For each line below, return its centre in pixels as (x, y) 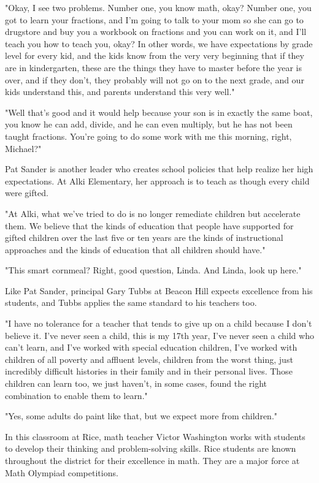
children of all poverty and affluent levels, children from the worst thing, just (149, 359)
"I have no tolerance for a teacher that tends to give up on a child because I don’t (159, 323)
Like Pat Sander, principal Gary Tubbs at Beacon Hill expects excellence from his (159, 290)
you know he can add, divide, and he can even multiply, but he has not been (149, 124)
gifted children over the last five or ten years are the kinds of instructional (144, 238)
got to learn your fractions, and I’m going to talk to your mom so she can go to (154, 19)
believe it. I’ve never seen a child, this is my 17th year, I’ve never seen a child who (159, 335)
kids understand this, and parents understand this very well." (120, 92)
